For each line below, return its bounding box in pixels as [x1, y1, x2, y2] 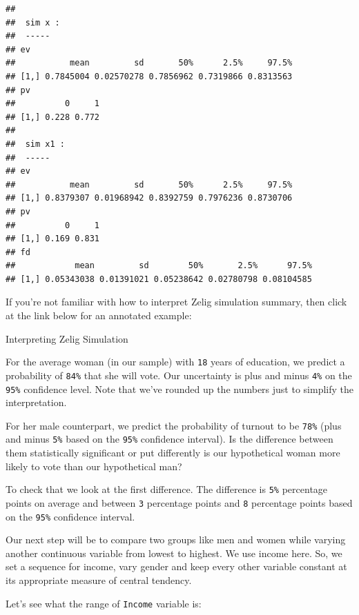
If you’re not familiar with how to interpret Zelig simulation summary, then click [6, 294, 347, 309]
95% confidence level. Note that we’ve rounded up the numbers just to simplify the [6, 381, 354, 396]
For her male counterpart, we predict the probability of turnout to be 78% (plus [6, 418, 342, 432]
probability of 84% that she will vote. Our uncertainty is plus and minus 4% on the [6, 367, 352, 382]
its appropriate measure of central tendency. [6, 573, 192, 587]
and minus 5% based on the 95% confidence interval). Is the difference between [6, 432, 333, 446]
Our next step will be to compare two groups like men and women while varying [6, 532, 346, 547]
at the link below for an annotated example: [6, 308, 192, 323]
